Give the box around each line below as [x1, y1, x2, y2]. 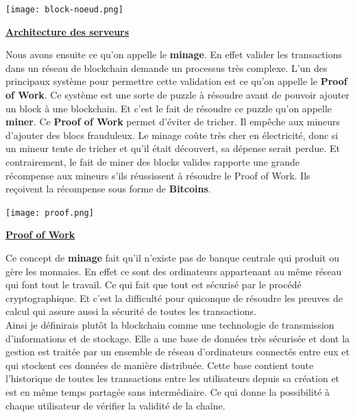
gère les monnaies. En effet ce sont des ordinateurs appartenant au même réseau [5, 264, 342, 278]
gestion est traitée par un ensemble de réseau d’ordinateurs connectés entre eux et [5, 344, 350, 359]
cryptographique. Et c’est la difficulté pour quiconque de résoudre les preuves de [5, 290, 343, 305]
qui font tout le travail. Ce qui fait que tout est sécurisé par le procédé [5, 277, 302, 292]
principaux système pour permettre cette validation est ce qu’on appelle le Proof [5, 74, 347, 88]
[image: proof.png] [5, 207, 94, 218]
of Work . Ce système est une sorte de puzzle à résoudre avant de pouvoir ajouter [5, 88, 350, 102]
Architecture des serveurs [5, 24, 130, 38]
